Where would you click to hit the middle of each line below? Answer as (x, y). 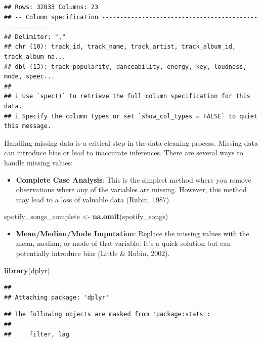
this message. (28, 126)
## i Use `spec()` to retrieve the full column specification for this (127, 96)
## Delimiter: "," (35, 37)
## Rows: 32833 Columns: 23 (51, 7)
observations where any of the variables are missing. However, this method (131, 189)
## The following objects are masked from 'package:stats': (107, 314)
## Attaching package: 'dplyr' (57, 297)
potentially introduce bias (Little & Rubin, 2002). (93, 253)
